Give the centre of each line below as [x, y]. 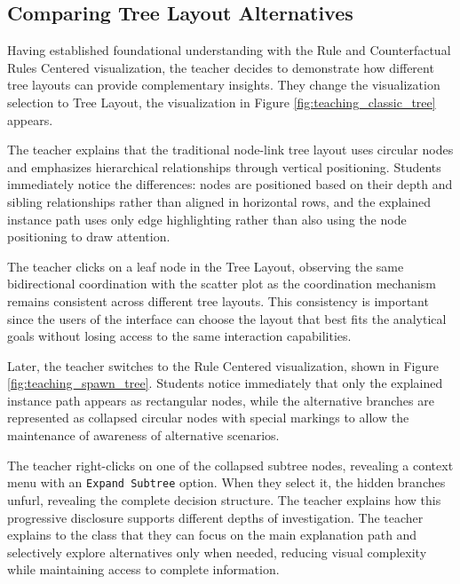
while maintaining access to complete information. [143, 569]
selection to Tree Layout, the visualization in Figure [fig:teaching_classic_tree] [222, 102]
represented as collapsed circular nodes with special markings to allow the [208, 418]
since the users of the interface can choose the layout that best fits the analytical [227, 318]
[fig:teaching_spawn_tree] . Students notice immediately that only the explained [225, 383]
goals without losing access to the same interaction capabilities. [179, 336]
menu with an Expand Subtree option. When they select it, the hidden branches [226, 482]
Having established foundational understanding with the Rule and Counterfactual [229, 50]
